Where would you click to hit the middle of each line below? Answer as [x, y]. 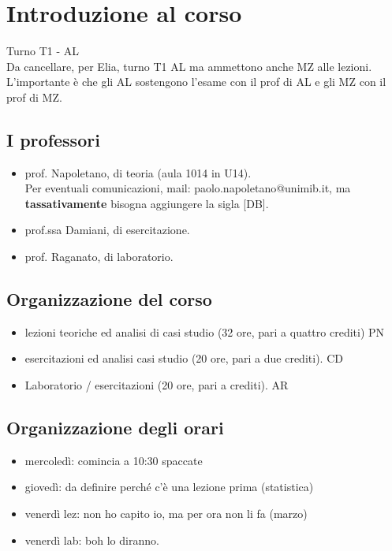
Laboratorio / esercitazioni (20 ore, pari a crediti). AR [157, 385]
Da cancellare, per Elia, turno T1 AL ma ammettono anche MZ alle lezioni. [189, 66]
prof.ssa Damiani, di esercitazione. [107, 230]
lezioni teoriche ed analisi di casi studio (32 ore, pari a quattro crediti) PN [205, 331]
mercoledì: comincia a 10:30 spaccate [114, 460]
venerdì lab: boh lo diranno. [92, 540]
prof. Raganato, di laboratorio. [99, 257]
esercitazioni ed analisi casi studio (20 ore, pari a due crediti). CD [184, 358]
